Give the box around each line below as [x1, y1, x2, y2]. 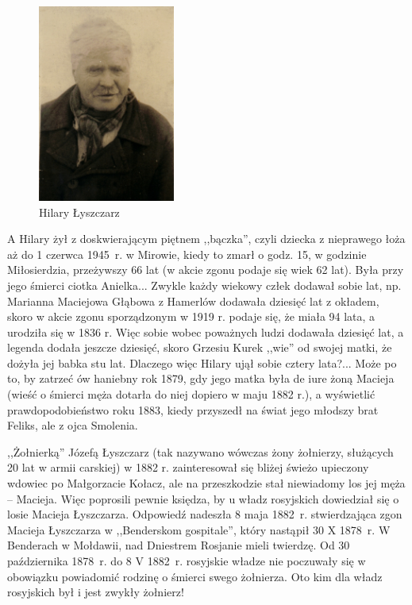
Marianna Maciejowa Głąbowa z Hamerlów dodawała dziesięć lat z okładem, [7, 292, 379, 309]
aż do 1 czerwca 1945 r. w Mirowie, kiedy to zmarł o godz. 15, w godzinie [7, 245, 367, 262]
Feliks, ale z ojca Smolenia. [7, 417, 138, 434]
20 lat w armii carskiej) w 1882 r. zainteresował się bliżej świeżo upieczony [7, 459, 369, 476]
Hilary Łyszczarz [39, 203, 120, 220]
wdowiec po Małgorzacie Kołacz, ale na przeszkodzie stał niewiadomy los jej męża [7, 475, 406, 491]
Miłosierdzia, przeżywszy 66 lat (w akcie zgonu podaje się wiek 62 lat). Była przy [7, 261, 404, 278]
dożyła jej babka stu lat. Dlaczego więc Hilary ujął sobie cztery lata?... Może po [7, 354, 397, 371]
